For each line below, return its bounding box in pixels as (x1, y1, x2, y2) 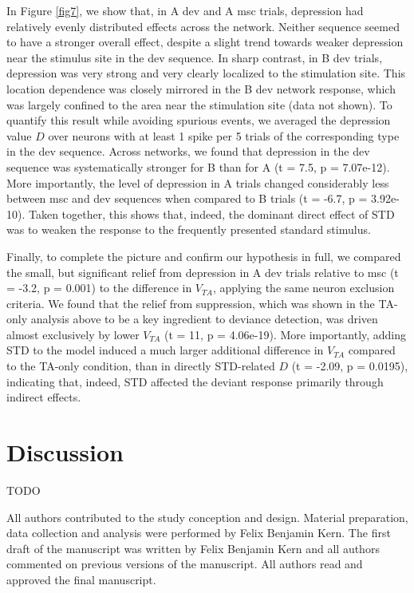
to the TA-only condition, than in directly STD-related (6, 358, 275, 374)
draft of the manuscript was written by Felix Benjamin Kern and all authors (6, 540, 380, 556)
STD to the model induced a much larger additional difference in (6, 342, 324, 358)
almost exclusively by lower (6, 326, 140, 342)
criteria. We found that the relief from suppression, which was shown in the (6, 295, 375, 311)
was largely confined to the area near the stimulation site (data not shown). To (6, 96, 392, 113)
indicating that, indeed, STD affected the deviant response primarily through (6, 373, 384, 389)
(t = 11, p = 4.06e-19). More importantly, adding (164, 326, 407, 342)
